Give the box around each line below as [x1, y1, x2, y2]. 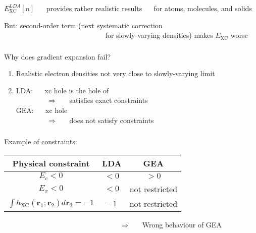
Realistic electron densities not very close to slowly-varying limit [16, 68, 215, 79]
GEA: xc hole [16, 105, 68, 115]
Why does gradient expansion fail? [4, 51, 111, 62]
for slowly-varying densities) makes [105, 30, 213, 40]
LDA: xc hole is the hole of [16, 85, 109, 95]
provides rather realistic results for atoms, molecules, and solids [46, 3, 252, 13]
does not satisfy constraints [69, 114, 154, 125]
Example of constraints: [4, 136, 77, 147]
